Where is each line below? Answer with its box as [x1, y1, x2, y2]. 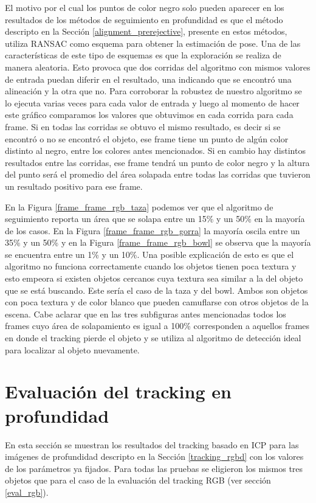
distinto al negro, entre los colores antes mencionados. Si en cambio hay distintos [5, 144, 306, 157]
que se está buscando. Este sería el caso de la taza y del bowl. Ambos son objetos [5, 283, 308, 296]
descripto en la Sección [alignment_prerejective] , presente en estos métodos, [5, 25, 287, 38]
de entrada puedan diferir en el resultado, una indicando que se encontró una [5, 72, 292, 85]
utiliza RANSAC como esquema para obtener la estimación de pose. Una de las [5, 36, 301, 49]
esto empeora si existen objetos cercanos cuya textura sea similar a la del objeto [5, 272, 303, 285]
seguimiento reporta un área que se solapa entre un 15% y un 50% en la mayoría [5, 212, 305, 225]
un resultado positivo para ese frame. [5, 179, 143, 192]
